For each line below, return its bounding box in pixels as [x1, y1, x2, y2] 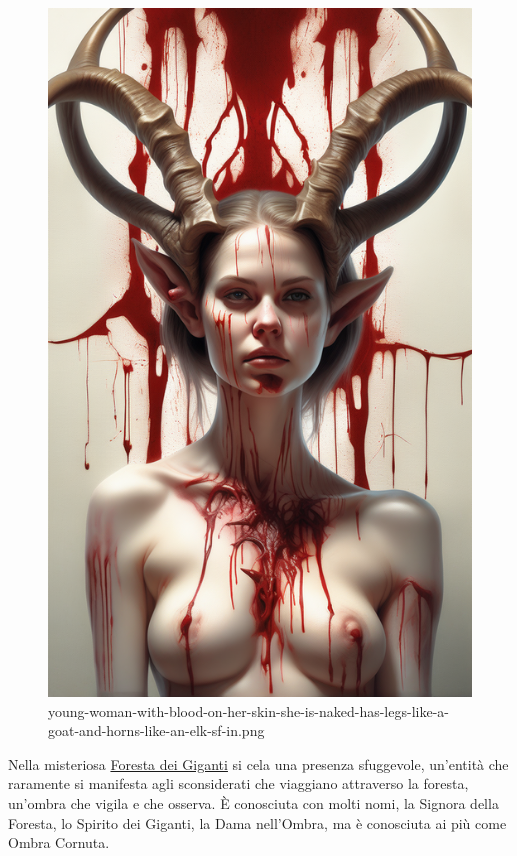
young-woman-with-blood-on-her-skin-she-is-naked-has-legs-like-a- [48, 700, 449, 721]
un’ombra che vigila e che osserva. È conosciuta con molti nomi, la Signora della [8, 792, 499, 813]
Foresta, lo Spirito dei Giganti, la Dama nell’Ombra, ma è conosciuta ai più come [8, 812, 507, 833]
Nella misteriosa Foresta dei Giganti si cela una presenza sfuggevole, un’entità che [8, 753, 509, 774]
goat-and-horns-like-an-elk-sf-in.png [48, 720, 265, 741]
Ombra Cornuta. [8, 832, 110, 853]
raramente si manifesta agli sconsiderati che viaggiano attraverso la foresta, [8, 773, 469, 794]
